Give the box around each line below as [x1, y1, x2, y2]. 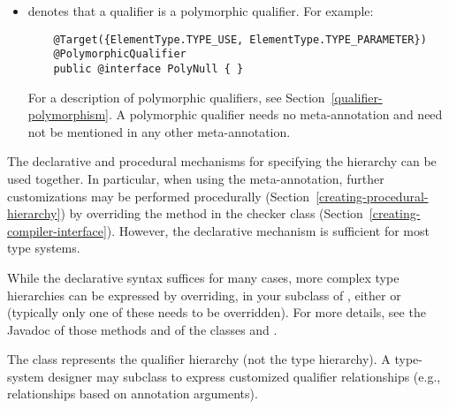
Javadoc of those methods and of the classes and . [7, 320, 278, 338]
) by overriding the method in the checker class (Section [60, 204, 363, 223]
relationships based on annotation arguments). [7, 384, 258, 403]
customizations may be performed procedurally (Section [7, 186, 310, 205]
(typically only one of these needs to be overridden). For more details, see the [7, 303, 426, 322]
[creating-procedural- [316, 186, 429, 205]
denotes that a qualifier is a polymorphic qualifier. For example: [27, 2, 374, 19]
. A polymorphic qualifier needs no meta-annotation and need [108, 105, 443, 124]
